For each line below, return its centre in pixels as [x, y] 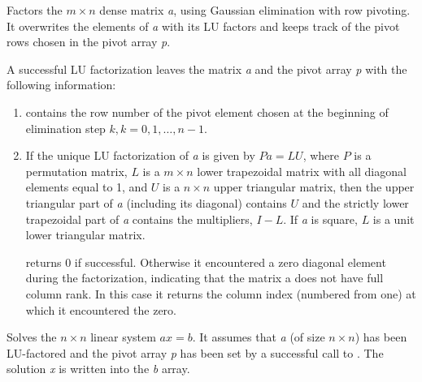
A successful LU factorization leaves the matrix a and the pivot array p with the [207, 69]
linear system [123, 337]
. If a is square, [320, 219]
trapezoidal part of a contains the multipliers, [139, 219]
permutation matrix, [76, 171]
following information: [61, 85]
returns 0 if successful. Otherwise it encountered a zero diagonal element [206, 262]
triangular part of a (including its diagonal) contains [156, 202]
